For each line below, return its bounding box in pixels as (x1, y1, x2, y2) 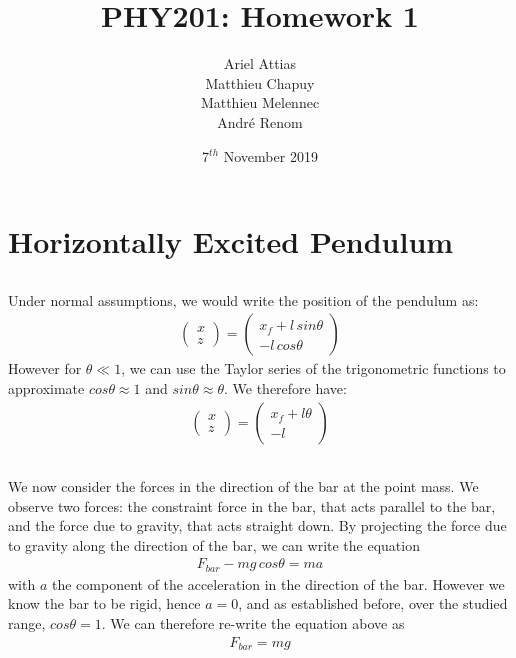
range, (8, 612, 46, 633)
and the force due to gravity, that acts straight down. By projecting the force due (8, 515, 507, 536)
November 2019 (223, 145, 318, 166)
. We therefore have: (224, 377, 347, 398)
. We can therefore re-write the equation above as (101, 612, 405, 633)
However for (8, 358, 82, 379)
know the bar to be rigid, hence (8, 593, 201, 614)
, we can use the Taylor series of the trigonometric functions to (121, 358, 506, 379)
